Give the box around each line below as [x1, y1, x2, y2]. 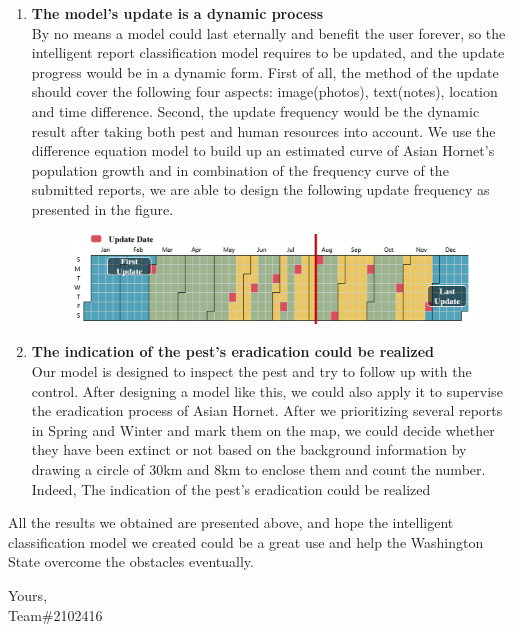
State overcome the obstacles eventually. [8, 551, 254, 572]
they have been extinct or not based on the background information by [31, 439, 467, 460]
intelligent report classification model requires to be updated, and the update [31, 42, 505, 63]
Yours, [8, 584, 48, 605]
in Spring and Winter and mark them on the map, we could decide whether [31, 419, 495, 440]
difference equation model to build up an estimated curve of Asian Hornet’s [31, 140, 495, 161]
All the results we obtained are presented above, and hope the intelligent [8, 512, 454, 533]
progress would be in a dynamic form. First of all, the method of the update [31, 61, 499, 82]
